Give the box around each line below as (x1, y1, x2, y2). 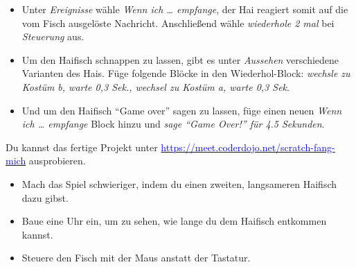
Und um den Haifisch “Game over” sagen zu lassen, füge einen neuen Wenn (21, 103, 342, 117)
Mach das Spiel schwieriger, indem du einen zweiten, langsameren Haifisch (21, 176, 337, 191)
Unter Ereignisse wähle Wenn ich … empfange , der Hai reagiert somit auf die (21, 2, 348, 16)
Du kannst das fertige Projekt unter (6, 139, 158, 154)
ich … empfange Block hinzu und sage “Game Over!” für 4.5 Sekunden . (21, 117, 325, 131)
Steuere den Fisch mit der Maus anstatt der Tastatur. (21, 250, 251, 265)
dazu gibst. (21, 190, 69, 205)
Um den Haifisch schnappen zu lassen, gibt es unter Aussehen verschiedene (21, 52, 339, 67)
